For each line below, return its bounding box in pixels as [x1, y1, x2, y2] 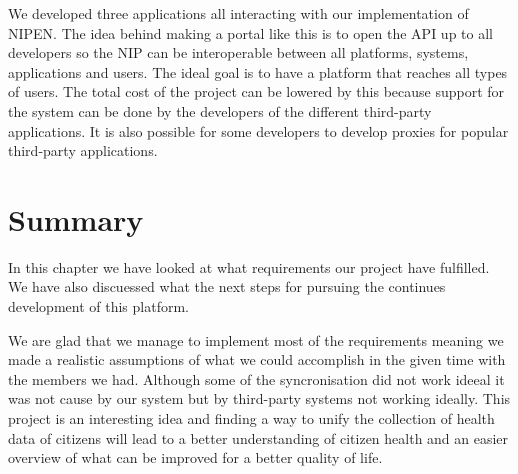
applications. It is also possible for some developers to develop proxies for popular [8, 120, 509, 141]
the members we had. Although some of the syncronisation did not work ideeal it [8, 368, 505, 389]
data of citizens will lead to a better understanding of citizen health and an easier [8, 427, 509, 448]
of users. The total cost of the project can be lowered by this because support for [8, 81, 505, 102]
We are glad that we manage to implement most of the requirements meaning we [8, 329, 504, 350]
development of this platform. [8, 296, 189, 317]
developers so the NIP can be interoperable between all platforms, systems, [8, 42, 469, 63]
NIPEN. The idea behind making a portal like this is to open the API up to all [8, 22, 493, 43]
